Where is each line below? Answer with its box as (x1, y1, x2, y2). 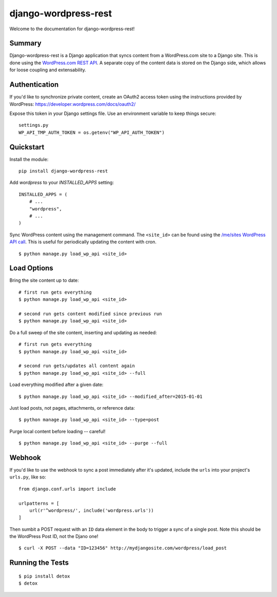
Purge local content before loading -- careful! (9, 428, 106, 434)
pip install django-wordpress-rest (18, 168, 108, 174)
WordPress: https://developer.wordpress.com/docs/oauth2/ (9, 101, 136, 107)
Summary (9, 39, 42, 48)
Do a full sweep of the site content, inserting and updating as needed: (9, 329, 157, 336)
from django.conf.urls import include (18, 486, 116, 492)
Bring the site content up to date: (9, 277, 79, 283)
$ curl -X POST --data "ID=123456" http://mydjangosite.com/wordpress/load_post (18, 545, 227, 551)
